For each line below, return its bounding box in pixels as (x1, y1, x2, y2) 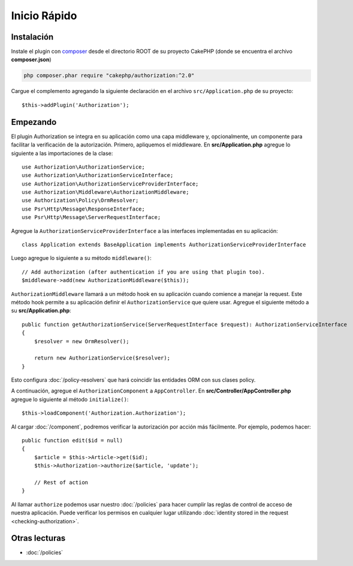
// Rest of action (34, 479, 89, 486)
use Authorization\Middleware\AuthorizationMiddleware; (22, 189, 189, 196)
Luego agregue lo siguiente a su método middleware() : (11, 254, 152, 262)
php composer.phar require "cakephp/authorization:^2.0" (23, 72, 195, 79)
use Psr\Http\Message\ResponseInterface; (22, 205, 145, 212)
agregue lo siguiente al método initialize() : (11, 396, 129, 403)
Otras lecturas (11, 533, 66, 543)
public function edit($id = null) (22, 437, 123, 444)
